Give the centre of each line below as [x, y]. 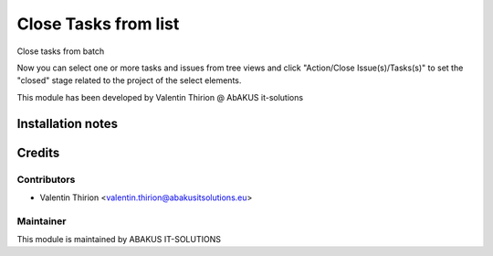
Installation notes [68, 123]
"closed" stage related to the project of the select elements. [129, 80]
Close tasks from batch [61, 51]
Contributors [46, 179]
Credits [38, 152]
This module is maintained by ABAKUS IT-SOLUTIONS [119, 240]
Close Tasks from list [98, 24]
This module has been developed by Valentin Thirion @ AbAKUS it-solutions [160, 97]
